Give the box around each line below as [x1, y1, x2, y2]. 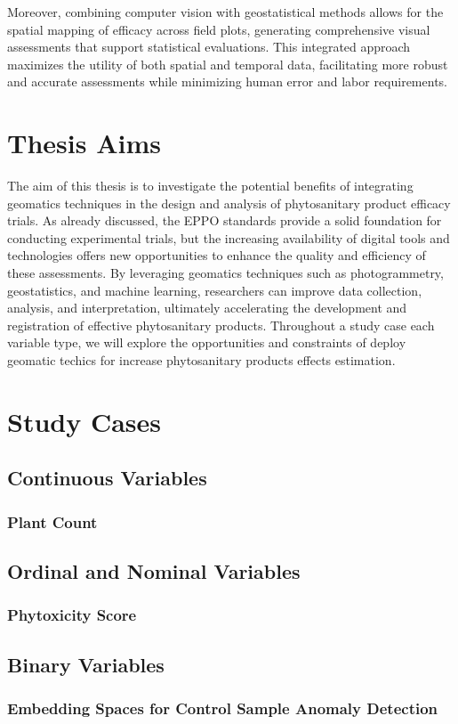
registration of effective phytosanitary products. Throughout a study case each [7, 315, 435, 334]
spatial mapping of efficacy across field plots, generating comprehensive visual [7, 20, 430, 38]
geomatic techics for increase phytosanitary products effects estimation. [7, 351, 396, 370]
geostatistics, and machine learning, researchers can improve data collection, [7, 281, 422, 299]
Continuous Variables [7, 464, 207, 492]
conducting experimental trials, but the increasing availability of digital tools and [7, 228, 450, 247]
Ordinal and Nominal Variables [7, 557, 301, 585]
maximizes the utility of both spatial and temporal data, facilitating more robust [7, 54, 448, 73]
